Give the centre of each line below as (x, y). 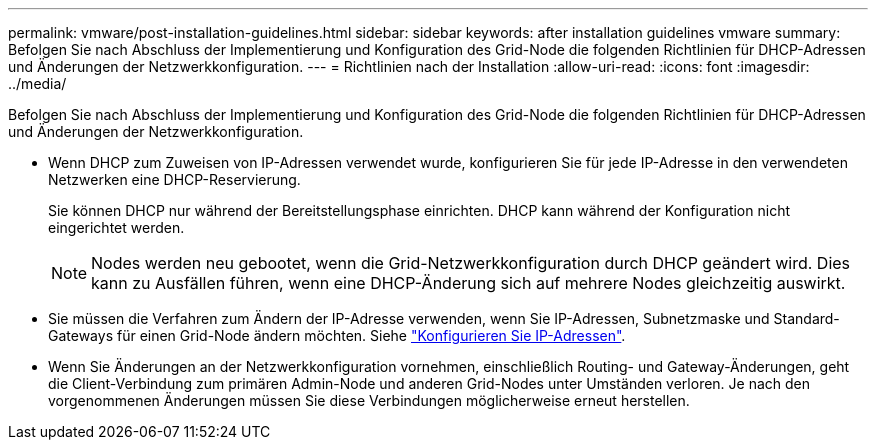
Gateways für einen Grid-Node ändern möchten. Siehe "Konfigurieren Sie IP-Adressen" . (337, 335)
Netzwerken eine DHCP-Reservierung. (174, 179)
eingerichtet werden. (116, 227)
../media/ (37, 83)
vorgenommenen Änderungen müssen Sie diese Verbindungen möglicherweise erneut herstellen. (369, 400)
